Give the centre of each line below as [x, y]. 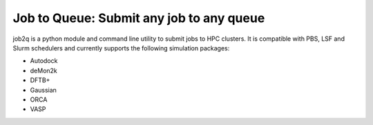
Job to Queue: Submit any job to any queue [139, 18]
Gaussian [43, 90]
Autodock [44, 61]
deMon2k [44, 70]
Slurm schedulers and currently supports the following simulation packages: [121, 48]
